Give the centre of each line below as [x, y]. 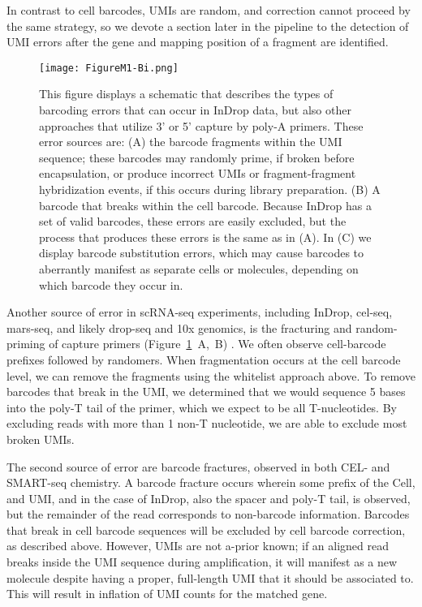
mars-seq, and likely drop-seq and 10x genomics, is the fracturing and [179, 327]
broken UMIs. [41, 439]
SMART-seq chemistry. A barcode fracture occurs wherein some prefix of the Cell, [211, 482]
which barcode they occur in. [111, 284]
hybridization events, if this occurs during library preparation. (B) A [210, 189]
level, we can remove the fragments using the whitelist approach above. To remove [211, 375]
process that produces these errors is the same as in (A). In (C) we [205, 237]
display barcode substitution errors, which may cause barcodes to [202, 253]
